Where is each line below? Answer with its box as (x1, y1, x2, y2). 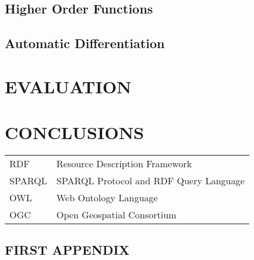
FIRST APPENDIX (5, 241, 130, 259)
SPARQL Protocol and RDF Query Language (56, 174, 245, 188)
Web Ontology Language (56, 191, 158, 205)
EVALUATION (5, 74, 132, 98)
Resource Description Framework (56, 157, 192, 171)
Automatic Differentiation (5, 34, 165, 52)
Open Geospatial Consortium (56, 208, 177, 222)
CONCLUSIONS (5, 120, 144, 144)
